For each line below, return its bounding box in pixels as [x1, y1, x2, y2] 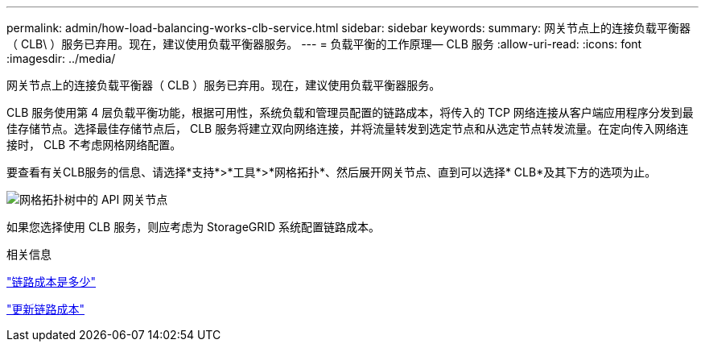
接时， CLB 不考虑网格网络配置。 [6, 138, 182, 151]
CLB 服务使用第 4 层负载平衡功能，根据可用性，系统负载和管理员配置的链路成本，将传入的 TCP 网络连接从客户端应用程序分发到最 [6, 106, 694, 119]
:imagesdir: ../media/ [6, 52, 116, 65]
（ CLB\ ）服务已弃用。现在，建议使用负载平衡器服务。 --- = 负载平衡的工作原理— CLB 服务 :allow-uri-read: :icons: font [6, 37, 642, 51]
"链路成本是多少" [6, 275, 97, 288]
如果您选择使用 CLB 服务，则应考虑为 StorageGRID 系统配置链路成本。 [6, 220, 381, 234]
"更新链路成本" [6, 302, 85, 316]
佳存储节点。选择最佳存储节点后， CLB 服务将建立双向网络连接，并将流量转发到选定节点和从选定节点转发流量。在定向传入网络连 [6, 122, 689, 135]
